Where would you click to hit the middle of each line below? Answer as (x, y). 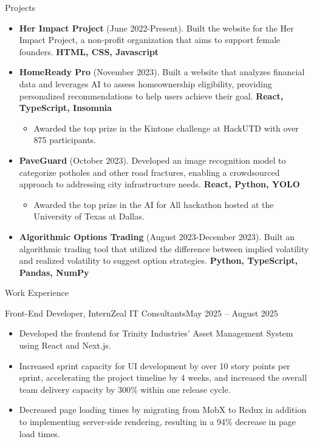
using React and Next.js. (65, 345)
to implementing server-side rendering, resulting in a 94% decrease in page (157, 422)
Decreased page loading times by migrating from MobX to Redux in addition (163, 410)
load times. (39, 433)
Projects (20, 7)
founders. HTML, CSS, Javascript (89, 51)
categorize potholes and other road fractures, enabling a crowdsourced (149, 172)
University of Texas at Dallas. (89, 216)
